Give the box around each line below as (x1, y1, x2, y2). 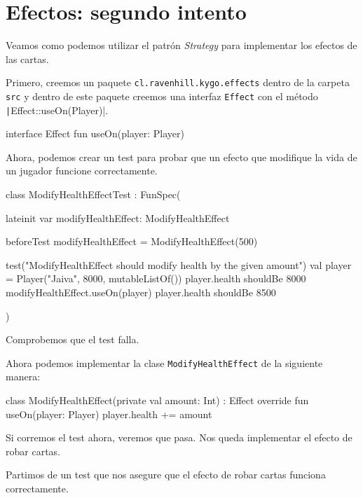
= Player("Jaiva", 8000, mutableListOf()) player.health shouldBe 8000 (6, 271, 306, 286)
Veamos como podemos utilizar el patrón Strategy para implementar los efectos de (6, 38, 357, 53)
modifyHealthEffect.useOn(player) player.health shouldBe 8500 (6, 285, 276, 300)
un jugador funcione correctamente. (6, 163, 158, 178)
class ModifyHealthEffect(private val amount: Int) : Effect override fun (6, 393, 309, 408)
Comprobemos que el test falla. (6, 332, 139, 347)
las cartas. (6, 51, 49, 66)
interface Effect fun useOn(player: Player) (6, 126, 184, 141)
